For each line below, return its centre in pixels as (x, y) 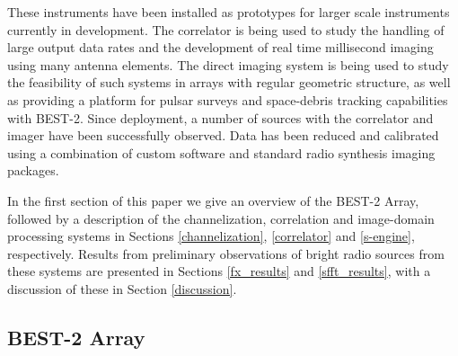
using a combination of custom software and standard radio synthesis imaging (221, 152)
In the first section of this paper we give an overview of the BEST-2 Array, (213, 200)
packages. (33, 170)
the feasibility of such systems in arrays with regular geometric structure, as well (229, 82)
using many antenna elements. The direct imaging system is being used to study (228, 64)
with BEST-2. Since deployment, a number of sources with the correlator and (220, 117)
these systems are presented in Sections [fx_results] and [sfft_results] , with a (219, 271)
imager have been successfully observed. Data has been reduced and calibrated (223, 135)
